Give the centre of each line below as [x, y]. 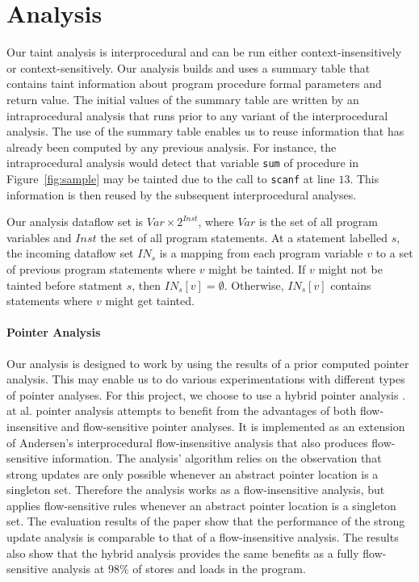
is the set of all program [318, 222]
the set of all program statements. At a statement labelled [244, 237]
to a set [394, 253]
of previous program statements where [101, 268]
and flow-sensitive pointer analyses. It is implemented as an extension [233, 426]
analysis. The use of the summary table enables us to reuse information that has [205, 131]
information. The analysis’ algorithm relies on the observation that [217, 458]
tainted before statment [65, 285]
